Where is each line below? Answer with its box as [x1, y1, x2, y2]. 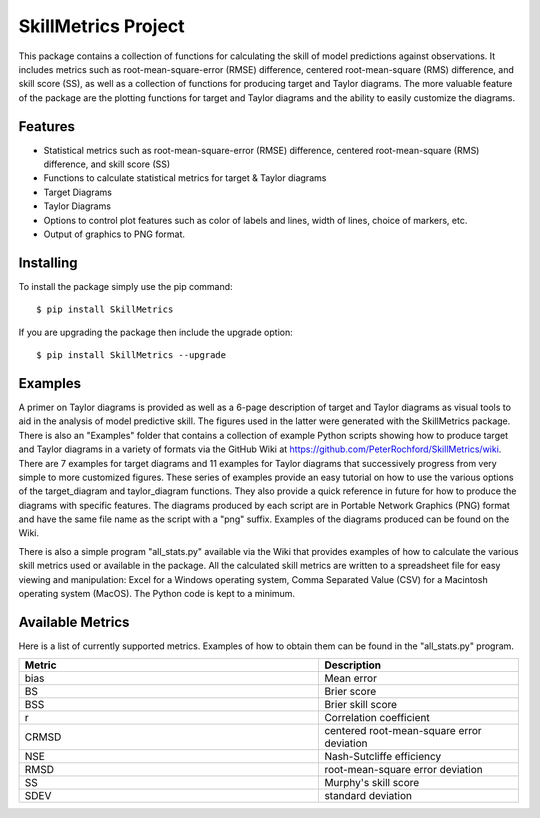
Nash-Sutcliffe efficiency [324, 750, 442, 764]
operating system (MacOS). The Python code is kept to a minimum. [18, 588, 295, 600]
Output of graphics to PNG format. [43, 228, 185, 240]
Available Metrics [18, 613, 130, 630]
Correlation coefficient [324, 711, 430, 725]
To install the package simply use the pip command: [18, 280, 234, 292]
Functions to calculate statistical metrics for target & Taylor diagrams [43, 172, 327, 184]
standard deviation [324, 789, 412, 803]
